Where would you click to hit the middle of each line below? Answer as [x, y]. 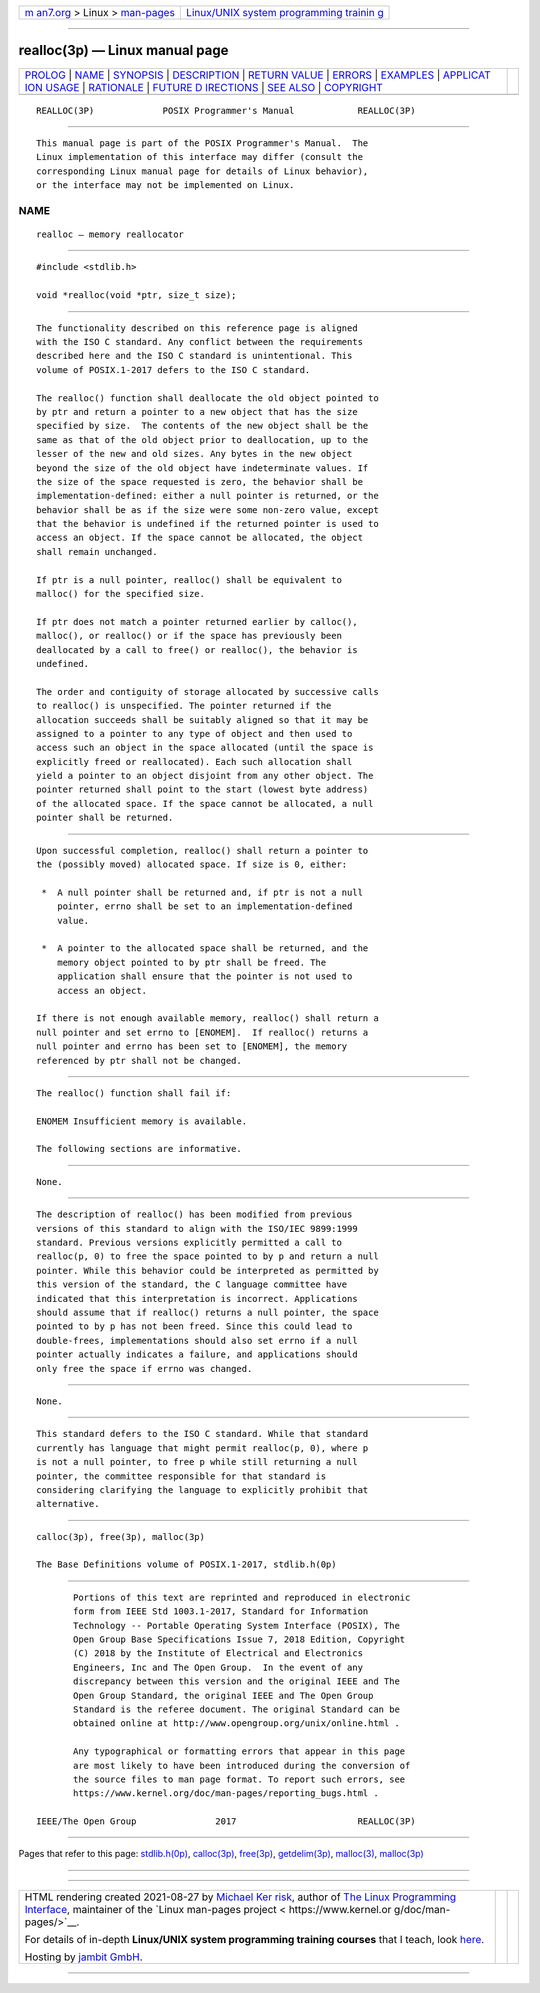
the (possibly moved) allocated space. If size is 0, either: [192, 864]
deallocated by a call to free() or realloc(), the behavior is [197, 649]
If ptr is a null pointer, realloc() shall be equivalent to [189, 579]
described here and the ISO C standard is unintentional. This [194, 356]
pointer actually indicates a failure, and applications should [197, 1354]
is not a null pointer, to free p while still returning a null [197, 1462]
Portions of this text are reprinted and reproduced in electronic [242, 1597]
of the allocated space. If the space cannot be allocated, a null [205, 803]
